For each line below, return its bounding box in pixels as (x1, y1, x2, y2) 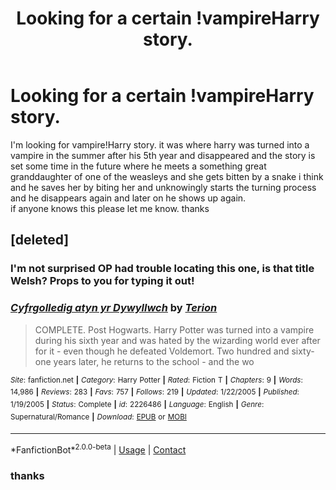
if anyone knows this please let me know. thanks (10, 202, 210, 214)
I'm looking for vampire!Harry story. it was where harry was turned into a (10, 138, 310, 151)
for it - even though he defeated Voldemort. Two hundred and (34, 345, 290, 357)
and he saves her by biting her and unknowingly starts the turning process (10, 181, 317, 193)
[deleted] (10, 232, 70, 249)
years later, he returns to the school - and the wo (53, 355, 255, 367)
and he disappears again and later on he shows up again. (10, 192, 247, 204)
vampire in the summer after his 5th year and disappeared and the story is (10, 149, 316, 161)
